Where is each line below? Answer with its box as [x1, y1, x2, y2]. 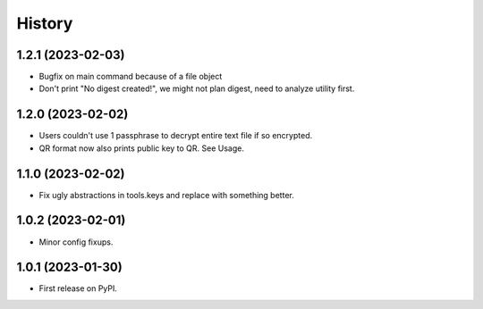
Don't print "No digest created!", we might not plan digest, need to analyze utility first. [38, 83, 355, 94]
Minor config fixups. [38, 237, 114, 247]
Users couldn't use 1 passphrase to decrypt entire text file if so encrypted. [38, 130, 313, 141]
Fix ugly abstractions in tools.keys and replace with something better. [38, 189, 294, 200]
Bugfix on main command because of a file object [38, 71, 223, 82]
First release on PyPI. [38, 283, 118, 294]
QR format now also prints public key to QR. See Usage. [38, 143, 245, 154]
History [16, 13, 73, 33]
